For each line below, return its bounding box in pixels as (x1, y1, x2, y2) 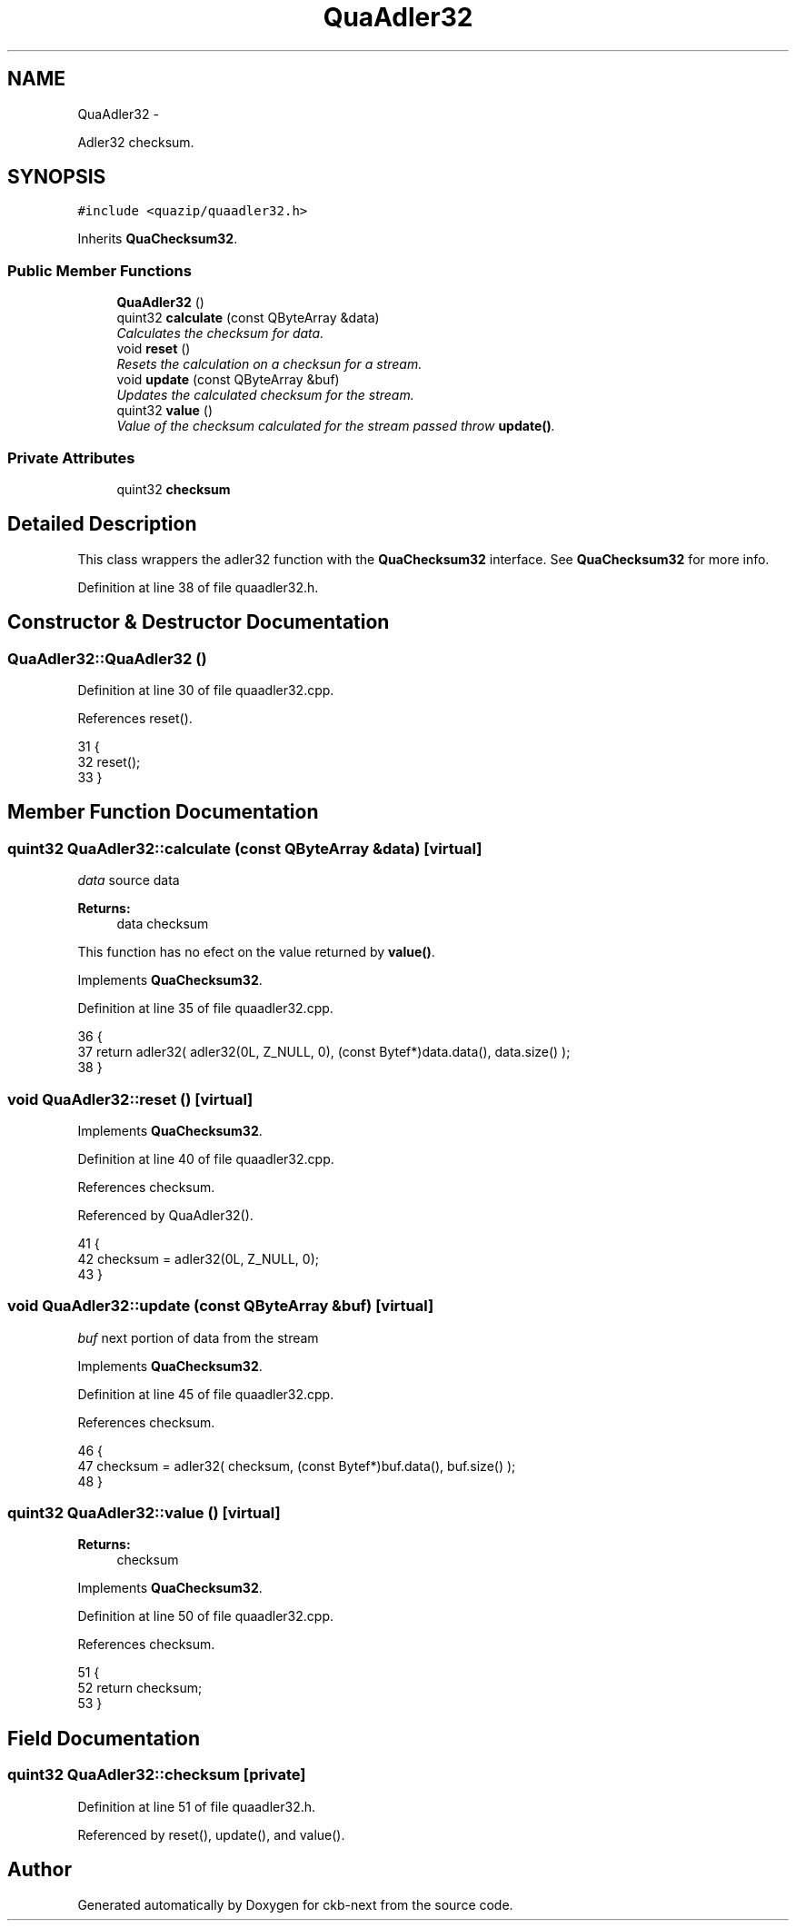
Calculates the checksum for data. (116, 325, 324, 342)
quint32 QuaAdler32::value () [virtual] (7, 1504, 281, 1523)
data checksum (116, 916, 209, 932)
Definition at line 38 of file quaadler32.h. (77, 579, 319, 595)
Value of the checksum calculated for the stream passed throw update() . (116, 418, 555, 434)
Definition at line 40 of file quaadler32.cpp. (77, 1150, 334, 1167)
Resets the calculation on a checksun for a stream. (116, 356, 423, 373)
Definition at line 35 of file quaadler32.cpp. (77, 1000, 333, 1017)
